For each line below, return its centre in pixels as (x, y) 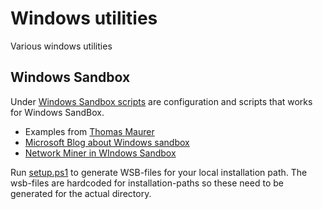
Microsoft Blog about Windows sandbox (107, 142)
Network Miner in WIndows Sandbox (100, 153)
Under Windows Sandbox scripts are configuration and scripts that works (161, 101)
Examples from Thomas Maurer (89, 131)
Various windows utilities (61, 46)
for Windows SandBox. (57, 112)
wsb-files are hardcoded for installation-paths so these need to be (147, 183)
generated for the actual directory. (81, 193)
